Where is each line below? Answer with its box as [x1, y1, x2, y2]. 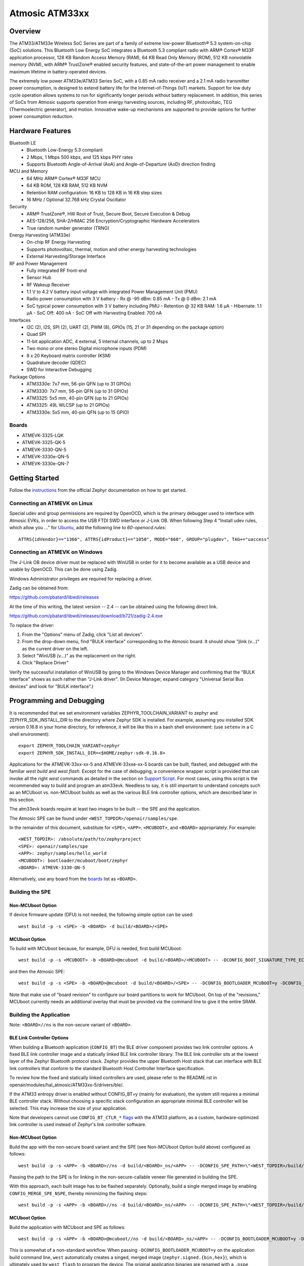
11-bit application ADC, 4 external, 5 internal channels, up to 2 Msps [26, 338, 168, 344]
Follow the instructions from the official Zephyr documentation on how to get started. [9, 487, 187, 493]
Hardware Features [9, 127, 71, 135]
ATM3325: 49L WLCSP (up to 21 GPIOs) [26, 402, 110, 408]
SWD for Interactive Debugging [26, 367, 92, 373]
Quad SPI [26, 331, 47, 337]
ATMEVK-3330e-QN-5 [22, 454, 69, 460]
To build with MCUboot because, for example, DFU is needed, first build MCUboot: [9, 945, 182, 952]
